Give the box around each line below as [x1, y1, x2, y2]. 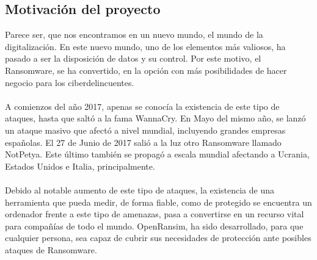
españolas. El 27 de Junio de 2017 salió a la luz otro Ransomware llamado [5, 135, 282, 148]
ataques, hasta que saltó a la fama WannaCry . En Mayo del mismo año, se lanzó [5, 112, 306, 125]
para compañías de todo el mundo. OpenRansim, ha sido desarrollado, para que [5, 219, 304, 232]
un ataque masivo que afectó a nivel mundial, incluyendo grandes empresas [5, 123, 286, 136]
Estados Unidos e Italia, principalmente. [5, 159, 155, 172]
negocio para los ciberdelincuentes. [5, 76, 134, 88]
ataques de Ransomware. [5, 243, 97, 256]
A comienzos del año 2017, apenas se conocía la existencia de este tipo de [5, 99, 280, 112]
